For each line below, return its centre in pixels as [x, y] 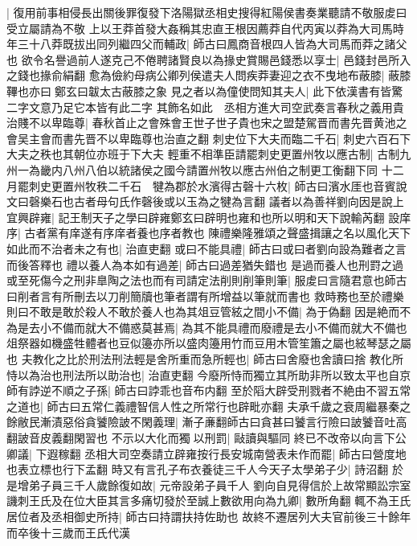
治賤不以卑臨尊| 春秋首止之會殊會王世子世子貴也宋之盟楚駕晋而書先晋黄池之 [207, 123]
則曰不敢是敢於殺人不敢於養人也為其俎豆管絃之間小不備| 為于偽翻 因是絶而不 [209, 312]
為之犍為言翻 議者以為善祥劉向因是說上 [300, 201]
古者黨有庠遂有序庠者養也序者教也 [114, 233]
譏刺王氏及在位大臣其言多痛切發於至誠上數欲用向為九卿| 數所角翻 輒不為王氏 [209, 501]
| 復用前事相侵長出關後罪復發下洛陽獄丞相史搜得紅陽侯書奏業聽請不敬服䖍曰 [207, 12]
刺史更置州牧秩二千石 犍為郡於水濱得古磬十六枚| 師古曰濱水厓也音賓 [212, 185]
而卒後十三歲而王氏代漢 [68, 532]
